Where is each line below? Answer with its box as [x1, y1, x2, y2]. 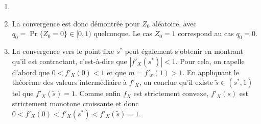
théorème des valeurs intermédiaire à [12, 77, 127, 87]
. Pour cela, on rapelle [175, 55, 245, 66]
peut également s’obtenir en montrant [125, 45, 243, 56]
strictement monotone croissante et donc [12, 98, 139, 109]
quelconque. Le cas [93, 28, 153, 39]
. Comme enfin [75, 88, 121, 99]
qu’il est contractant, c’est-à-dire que [12, 55, 127, 66]
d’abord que [12, 67, 50, 77]
